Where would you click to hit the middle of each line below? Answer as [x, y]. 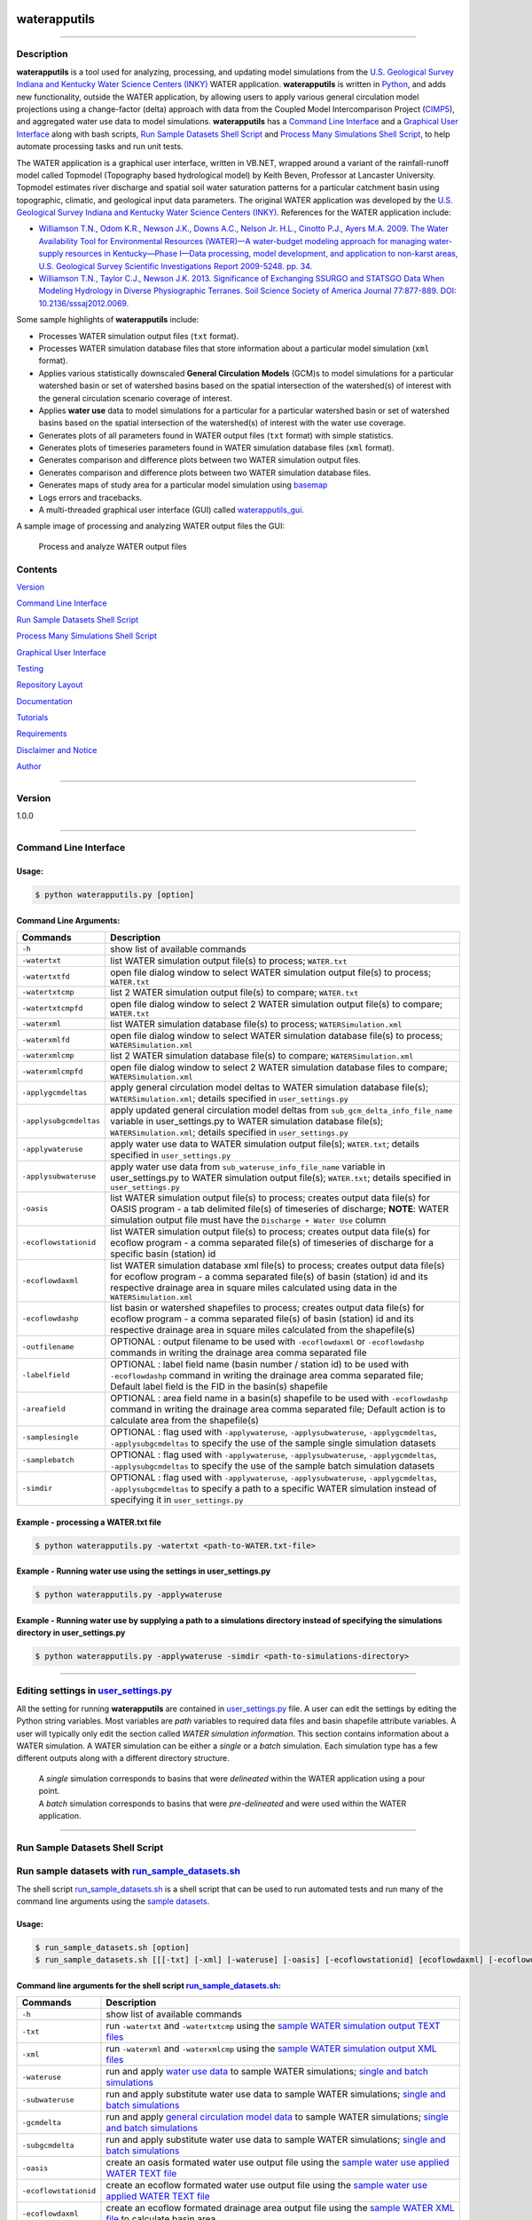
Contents [37, 569]
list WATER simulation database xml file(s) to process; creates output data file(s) [278, 1265]
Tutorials [32, 718]
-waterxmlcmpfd [52, 1071]
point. [49, 1791]
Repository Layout [50, 685]
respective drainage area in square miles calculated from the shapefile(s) [263, 1329]
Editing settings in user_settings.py [94, 1691]
